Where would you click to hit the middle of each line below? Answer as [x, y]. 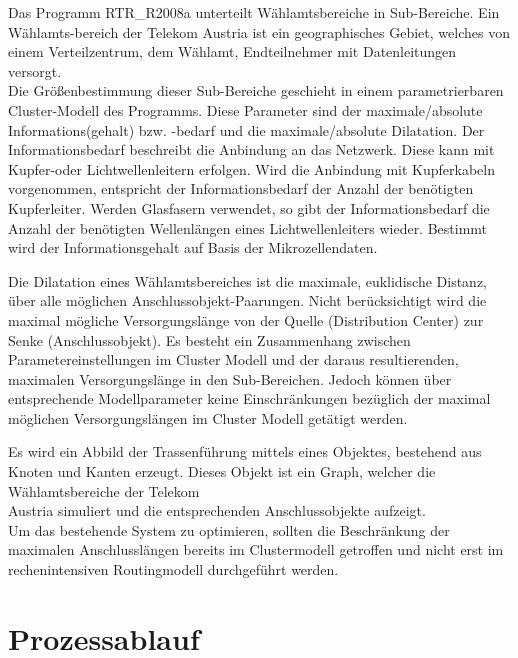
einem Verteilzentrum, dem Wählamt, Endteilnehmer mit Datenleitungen [232, 51]
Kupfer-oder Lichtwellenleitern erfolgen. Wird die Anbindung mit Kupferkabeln [252, 168]
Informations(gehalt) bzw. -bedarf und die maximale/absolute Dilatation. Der [246, 129]
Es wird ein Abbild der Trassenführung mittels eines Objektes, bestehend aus [245, 451]
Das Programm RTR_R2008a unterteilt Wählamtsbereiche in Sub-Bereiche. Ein [254, 12]
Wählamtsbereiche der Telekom [104, 490]
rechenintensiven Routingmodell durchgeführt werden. [173, 569]
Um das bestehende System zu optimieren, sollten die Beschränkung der [229, 529]
